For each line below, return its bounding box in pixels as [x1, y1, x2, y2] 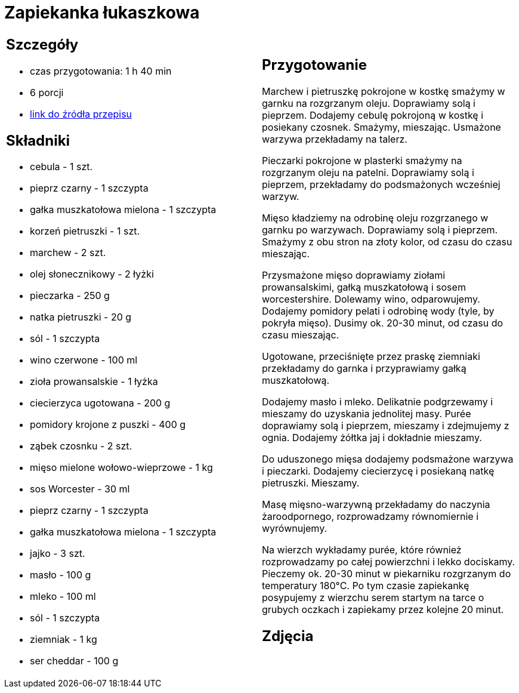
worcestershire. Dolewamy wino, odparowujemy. [262, 292, 480, 305]
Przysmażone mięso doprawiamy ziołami [262, 269, 446, 281]
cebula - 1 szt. [30, 161, 93, 173]
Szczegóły [6, 35, 79, 53]
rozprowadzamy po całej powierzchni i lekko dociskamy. [262, 555, 515, 568]
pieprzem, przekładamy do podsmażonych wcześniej [262, 178, 501, 190]
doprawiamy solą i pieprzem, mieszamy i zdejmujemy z [262, 419, 509, 432]
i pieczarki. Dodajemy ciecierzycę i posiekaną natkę [262, 464, 495, 477]
